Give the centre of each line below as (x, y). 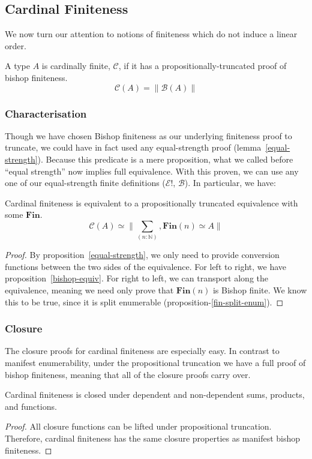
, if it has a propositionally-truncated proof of (202, 66)
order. (16, 45)
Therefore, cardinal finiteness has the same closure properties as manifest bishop (153, 438)
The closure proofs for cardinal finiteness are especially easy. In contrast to (142, 351)
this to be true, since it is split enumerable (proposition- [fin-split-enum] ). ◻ (144, 301)
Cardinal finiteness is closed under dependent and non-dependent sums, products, (155, 394)
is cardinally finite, (76, 66)
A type (17, 66)
